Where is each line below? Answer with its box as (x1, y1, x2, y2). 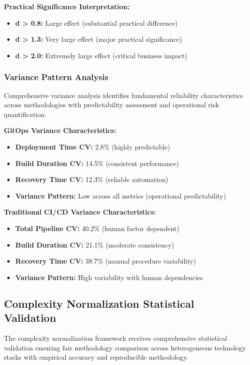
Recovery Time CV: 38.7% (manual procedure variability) (15, 256, 196, 266)
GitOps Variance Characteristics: (4, 125, 117, 135)
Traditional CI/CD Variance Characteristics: (4, 207, 156, 217)
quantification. (4, 109, 46, 119)
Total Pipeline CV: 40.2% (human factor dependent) (15, 223, 179, 233)
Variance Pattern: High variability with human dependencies (15, 272, 203, 282)
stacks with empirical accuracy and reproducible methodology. (4, 352, 189, 362)
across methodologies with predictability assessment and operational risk (4, 100, 219, 110)
